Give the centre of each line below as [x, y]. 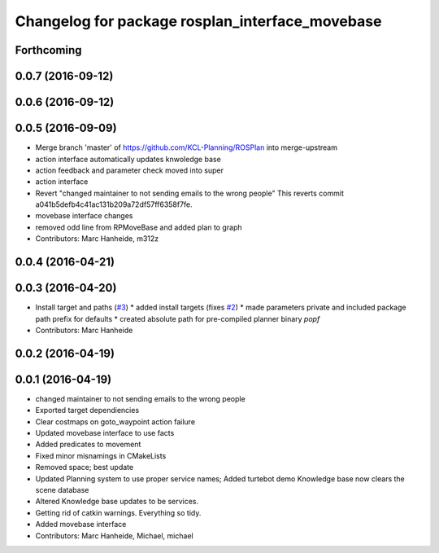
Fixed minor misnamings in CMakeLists [101, 455]
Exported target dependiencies [87, 410]
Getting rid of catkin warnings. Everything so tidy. [118, 512]
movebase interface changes [84, 216]
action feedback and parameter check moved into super [129, 170]
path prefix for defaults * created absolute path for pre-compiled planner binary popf [178, 318]
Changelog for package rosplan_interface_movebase [198, 21]
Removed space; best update [85, 467]
